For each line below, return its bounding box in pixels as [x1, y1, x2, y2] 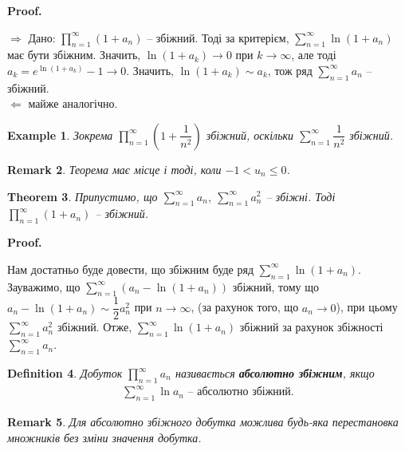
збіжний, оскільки [206, 126, 294, 143]
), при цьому [336, 299, 398, 315]
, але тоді [291, 46, 336, 63]
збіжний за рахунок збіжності [239, 318, 383, 335]
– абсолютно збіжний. [187, 386, 294, 398]
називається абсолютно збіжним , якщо [175, 365, 375, 381]
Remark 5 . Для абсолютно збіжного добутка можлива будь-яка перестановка [7, 413, 399, 430]
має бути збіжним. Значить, [7, 46, 141, 63]
